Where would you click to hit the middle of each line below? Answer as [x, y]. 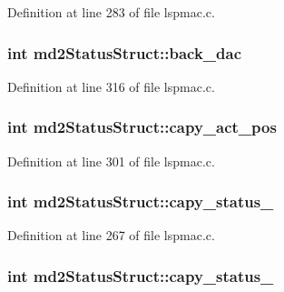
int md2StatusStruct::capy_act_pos [142, 127]
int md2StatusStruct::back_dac [124, 52]
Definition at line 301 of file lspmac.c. [111, 161]
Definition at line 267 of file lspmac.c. [111, 235]
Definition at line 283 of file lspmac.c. [111, 12]
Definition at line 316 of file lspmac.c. [111, 86]
